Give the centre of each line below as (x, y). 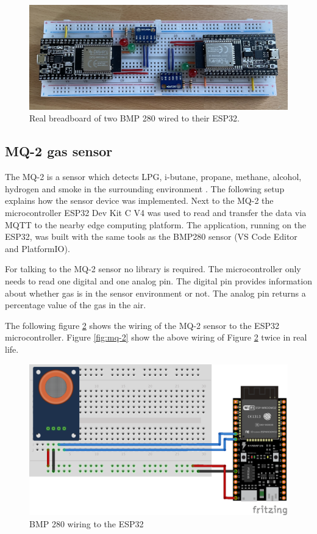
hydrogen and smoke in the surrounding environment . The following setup (145, 188)
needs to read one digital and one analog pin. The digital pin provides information (158, 280)
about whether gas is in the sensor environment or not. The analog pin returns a (155, 293)
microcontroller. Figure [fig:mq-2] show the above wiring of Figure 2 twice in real (156, 337)
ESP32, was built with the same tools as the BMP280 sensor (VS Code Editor (151, 236)
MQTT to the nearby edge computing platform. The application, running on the (156, 224)
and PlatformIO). (37, 248)
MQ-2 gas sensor (59, 151)
